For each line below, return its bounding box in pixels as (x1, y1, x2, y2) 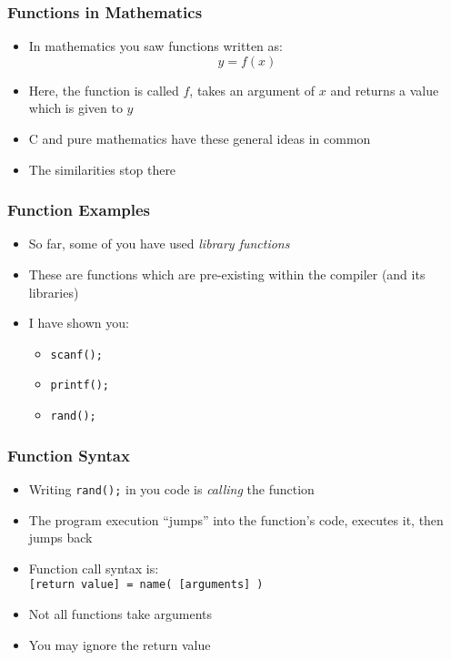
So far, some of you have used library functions (28, 234, 290, 253)
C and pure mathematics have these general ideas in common (28, 129, 371, 147)
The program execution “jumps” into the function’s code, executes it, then (28, 510, 444, 529)
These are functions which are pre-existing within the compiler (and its (28, 265, 426, 283)
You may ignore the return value (28, 635, 211, 654)
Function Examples (7, 198, 151, 221)
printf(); (50, 379, 110, 392)
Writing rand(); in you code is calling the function (28, 479, 315, 498)
